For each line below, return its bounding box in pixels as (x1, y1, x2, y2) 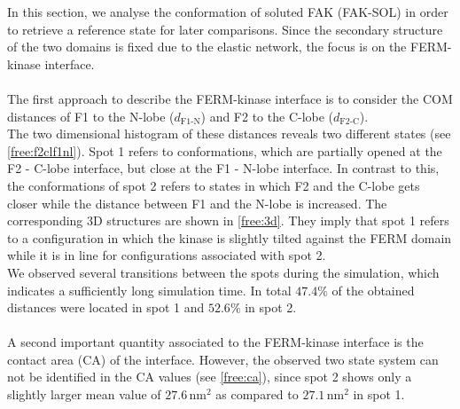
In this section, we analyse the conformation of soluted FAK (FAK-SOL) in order (7, 3, 448, 20)
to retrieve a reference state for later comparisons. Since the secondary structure (7, 20, 443, 38)
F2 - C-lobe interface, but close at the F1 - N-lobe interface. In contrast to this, (7, 159, 440, 177)
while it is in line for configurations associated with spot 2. (7, 246, 326, 264)
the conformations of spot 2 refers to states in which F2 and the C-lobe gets (7, 176, 420, 194)
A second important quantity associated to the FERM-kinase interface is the (7, 333, 424, 351)
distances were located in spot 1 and (7, 298, 205, 317)
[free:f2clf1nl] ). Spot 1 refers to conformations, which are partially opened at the (7, 141, 442, 160)
